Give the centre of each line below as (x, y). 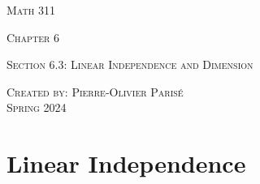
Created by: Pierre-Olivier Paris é (95, 91)
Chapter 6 (33, 37)
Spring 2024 (37, 107)
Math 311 (31, 10)
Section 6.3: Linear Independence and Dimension (130, 64)
